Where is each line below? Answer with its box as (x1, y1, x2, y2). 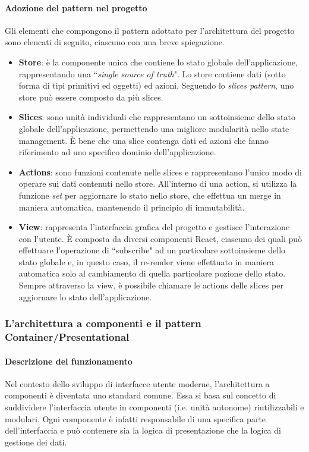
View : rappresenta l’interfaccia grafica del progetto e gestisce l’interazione (18, 221, 290, 233)
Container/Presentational (5, 329, 130, 344)
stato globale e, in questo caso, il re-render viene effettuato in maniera (18, 255, 275, 268)
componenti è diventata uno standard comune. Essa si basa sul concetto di (5, 389, 276, 401)
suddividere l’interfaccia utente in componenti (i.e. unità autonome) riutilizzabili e (5, 401, 304, 413)
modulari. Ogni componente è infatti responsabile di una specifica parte (5, 412, 266, 425)
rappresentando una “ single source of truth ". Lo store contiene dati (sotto (18, 67, 286, 80)
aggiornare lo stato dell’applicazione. (18, 290, 152, 303)
